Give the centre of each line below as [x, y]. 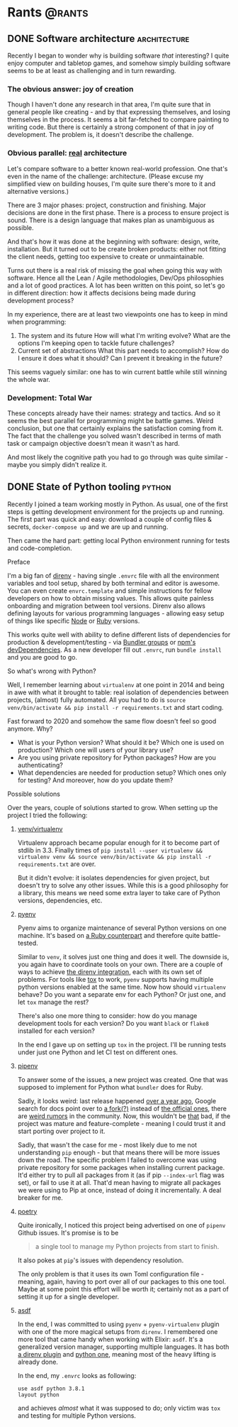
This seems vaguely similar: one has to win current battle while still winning [117, 372]
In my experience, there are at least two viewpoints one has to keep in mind [118, 314]
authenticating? [40, 765]
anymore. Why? [30, 728]
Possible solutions [34, 794]
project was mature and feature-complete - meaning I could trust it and [121, 1123]
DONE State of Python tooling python [89, 487]
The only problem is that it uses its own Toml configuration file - [110, 1274]
